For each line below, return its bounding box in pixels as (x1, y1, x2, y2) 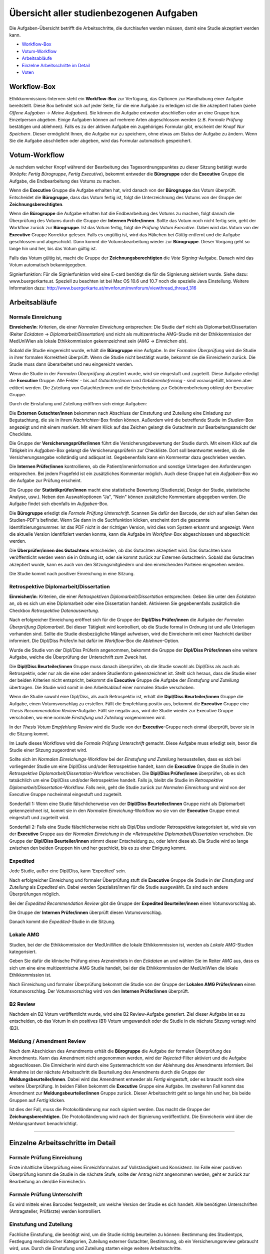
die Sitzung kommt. (9, 731, 49, 737)
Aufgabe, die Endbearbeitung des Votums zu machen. (9, 178, 121, 184)
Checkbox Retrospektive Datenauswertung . (9, 607, 99, 613)
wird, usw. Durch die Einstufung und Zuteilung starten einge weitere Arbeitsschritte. (9, 1245, 182, 1251)
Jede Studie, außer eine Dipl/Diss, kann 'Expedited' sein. (9, 868, 126, 874)
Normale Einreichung (9, 314, 62, 321)
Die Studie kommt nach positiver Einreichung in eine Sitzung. (9, 570, 135, 576)
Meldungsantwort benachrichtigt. (9, 1120, 78, 1126)
